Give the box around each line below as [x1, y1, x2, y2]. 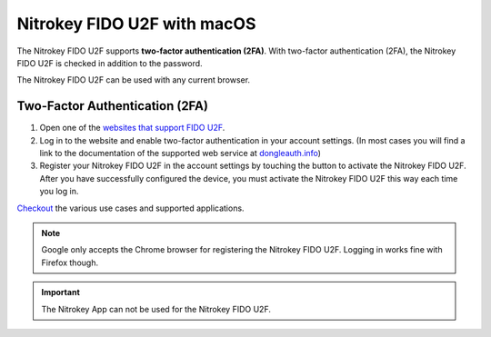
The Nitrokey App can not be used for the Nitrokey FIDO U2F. [41, 303, 272, 314]
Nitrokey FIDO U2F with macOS [16, 14, 256, 34]
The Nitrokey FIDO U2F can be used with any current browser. [16, 74, 250, 85]
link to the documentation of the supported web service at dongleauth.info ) [39, 148, 322, 159]
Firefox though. [41, 257, 99, 268]
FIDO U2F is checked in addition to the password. [16, 57, 204, 68]
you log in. [39, 186, 79, 197]
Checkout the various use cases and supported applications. [16, 203, 245, 213]
